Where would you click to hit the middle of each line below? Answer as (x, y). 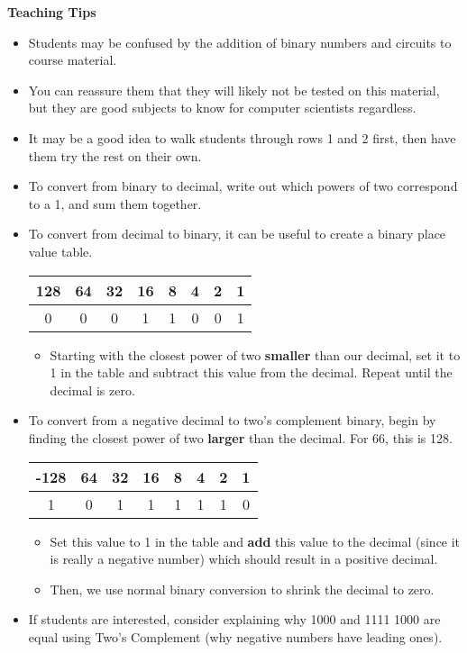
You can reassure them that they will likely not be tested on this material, (234, 90)
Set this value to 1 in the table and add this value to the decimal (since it (255, 541)
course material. (73, 60)
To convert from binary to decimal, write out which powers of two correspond (243, 186)
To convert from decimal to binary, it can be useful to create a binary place (237, 234)
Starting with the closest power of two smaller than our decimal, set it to (255, 354)
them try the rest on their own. (115, 155)
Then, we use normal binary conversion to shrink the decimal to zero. (242, 589)
